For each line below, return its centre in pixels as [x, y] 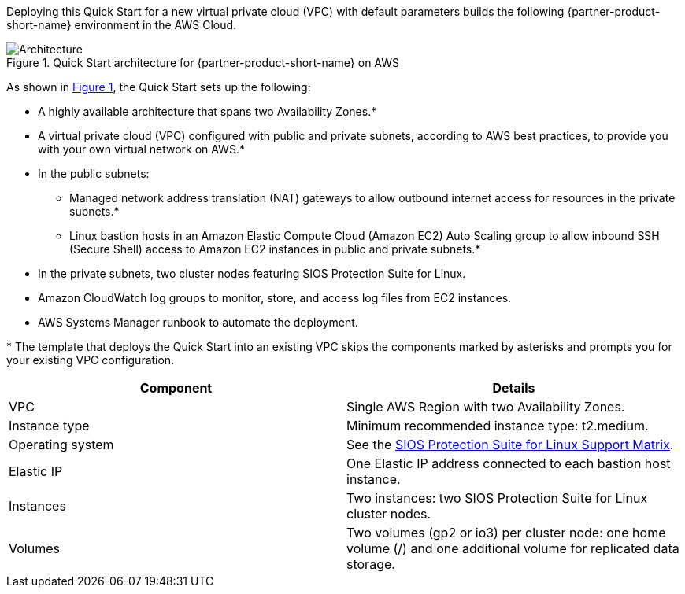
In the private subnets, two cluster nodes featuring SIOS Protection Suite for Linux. [252, 273]
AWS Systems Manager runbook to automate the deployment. [198, 322]
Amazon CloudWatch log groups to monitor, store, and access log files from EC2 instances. [275, 298]
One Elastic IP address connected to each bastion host [509, 463]
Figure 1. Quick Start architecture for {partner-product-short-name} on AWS [203, 63]
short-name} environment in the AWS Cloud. [122, 25]
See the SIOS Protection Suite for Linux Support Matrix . [510, 445]
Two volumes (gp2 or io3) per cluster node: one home [506, 533]
